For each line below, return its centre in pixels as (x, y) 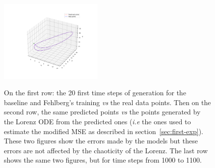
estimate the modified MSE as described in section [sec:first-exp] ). (104, 131)
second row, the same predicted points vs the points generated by (102, 112)
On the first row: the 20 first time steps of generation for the (95, 93)
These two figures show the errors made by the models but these (101, 141)
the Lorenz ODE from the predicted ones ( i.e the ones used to (97, 121)
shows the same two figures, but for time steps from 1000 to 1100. (103, 160)
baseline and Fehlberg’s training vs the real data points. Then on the (107, 102)
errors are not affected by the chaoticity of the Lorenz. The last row (106, 150)
